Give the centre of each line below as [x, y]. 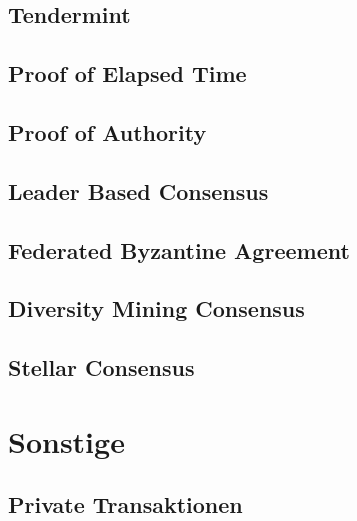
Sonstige [66, 440]
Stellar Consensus [101, 367]
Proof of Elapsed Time [127, 73]
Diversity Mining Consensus [156, 308]
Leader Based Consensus [138, 190]
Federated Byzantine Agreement [179, 249]
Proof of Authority [107, 131]
